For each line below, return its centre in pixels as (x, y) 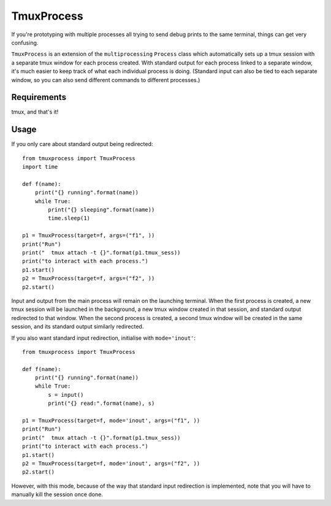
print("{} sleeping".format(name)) (101, 210)
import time (40, 167)
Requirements (39, 97)
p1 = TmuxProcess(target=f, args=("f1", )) (89, 236)
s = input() (66, 395)
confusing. (25, 42)
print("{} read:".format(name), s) (101, 404)
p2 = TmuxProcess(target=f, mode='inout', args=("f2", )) (111, 463)
